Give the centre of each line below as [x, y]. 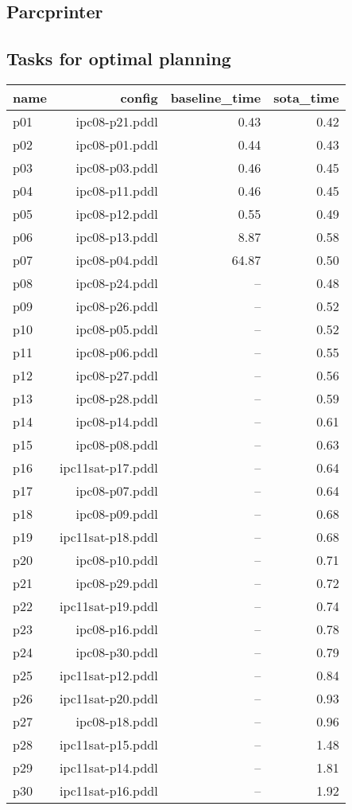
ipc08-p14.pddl [117, 421]
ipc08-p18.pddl [117, 721]
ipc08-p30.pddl [117, 652]
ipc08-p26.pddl [117, 306]
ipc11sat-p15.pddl [108, 744]
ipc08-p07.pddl [117, 490]
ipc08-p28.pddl [117, 398]
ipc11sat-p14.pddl [108, 767]
